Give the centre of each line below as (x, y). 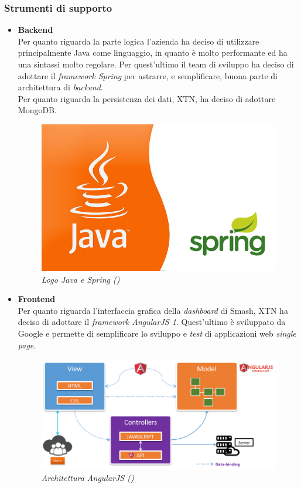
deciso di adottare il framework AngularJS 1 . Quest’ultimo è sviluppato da (152, 322)
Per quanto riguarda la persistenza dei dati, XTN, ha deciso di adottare (147, 98)
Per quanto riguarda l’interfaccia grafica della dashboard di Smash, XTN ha (153, 310)
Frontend (37, 299)
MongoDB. (37, 110)
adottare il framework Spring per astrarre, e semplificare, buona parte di (148, 75)
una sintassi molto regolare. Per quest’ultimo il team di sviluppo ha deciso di (156, 64)
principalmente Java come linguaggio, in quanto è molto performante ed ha (153, 52)
